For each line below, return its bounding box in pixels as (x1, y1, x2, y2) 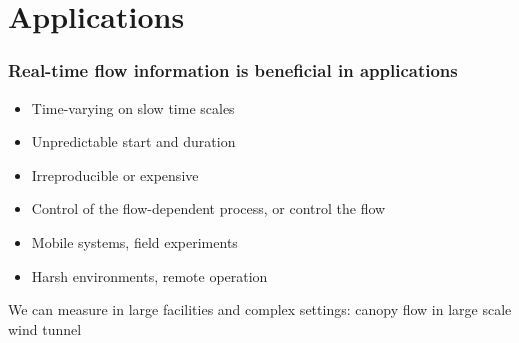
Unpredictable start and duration (31, 131, 236, 152)
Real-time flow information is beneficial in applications (8, 58, 458, 83)
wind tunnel (8, 318, 82, 339)
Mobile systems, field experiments (31, 231, 238, 252)
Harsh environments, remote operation (31, 265, 268, 286)
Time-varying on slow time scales (31, 97, 235, 118)
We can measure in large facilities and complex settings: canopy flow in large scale (8, 299, 512, 320)
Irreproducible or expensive (31, 164, 199, 185)
